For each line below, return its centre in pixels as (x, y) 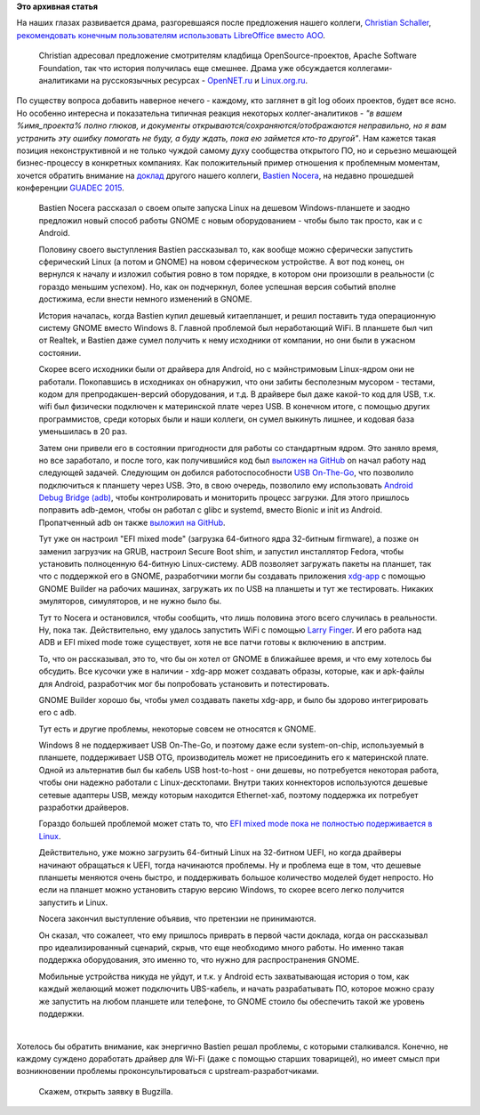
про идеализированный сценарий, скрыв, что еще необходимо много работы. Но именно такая (221, 947)
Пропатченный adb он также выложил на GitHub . (132, 522)
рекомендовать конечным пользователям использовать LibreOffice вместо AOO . (171, 35)
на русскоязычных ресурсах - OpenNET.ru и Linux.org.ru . (199, 80)
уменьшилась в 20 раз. (83, 432)
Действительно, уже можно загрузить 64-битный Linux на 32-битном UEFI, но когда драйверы (220, 852)
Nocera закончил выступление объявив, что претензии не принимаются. (177, 919)
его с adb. (58, 713)
